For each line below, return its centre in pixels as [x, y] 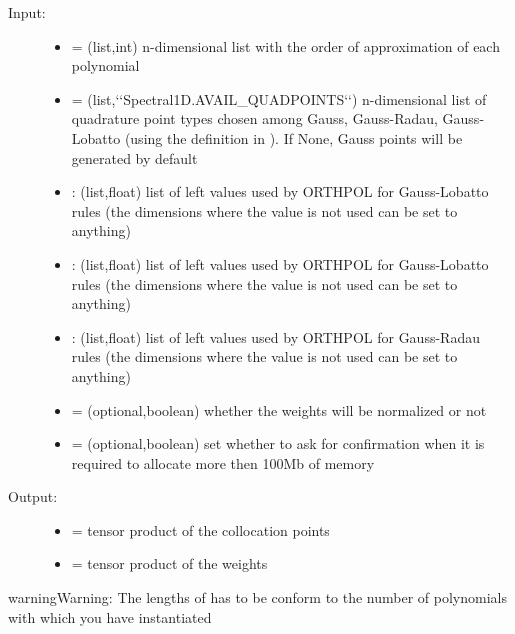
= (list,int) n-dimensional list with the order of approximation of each [285, 45]
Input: [27, 12]
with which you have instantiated [110, 616]
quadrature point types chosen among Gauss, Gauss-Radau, [254, 118]
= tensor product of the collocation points [200, 529]
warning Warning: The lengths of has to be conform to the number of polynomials [258, 597]
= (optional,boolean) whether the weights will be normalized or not [279, 409]
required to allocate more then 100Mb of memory [223, 462]
